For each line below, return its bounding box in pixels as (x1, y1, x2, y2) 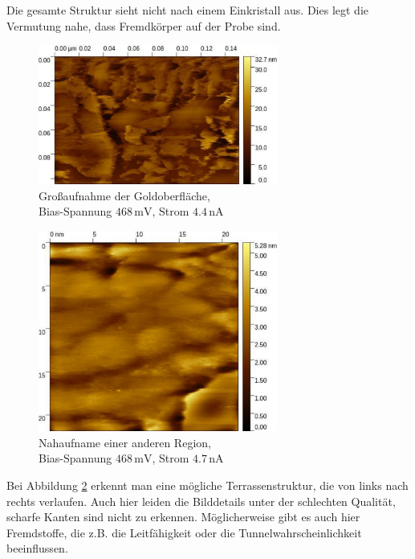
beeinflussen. (6, 540, 68, 557)
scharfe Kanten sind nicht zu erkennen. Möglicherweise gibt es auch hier (6, 508, 360, 525)
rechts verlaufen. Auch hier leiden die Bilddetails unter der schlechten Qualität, (6, 492, 396, 509)
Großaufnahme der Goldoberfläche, (39, 187, 210, 203)
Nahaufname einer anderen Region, (39, 434, 211, 450)
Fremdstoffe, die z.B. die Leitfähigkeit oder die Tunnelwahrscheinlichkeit (6, 524, 362, 541)
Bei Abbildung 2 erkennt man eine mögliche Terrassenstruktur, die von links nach (6, 477, 409, 494)
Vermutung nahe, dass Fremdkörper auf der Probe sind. (6, 17, 281, 34)
